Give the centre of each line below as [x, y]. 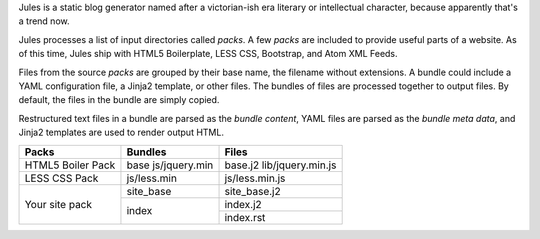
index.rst [245, 217]
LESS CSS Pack [61, 178]
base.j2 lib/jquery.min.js [280, 165]
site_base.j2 [252, 191]
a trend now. [44, 21]
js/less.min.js [255, 178]
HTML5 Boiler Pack [70, 165]
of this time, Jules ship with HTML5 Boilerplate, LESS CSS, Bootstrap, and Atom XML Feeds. [208, 54]
